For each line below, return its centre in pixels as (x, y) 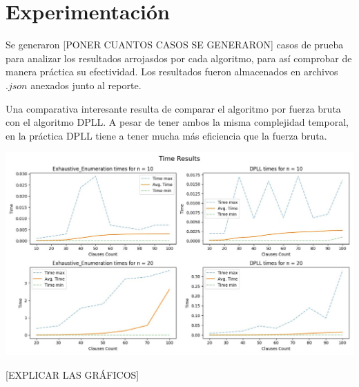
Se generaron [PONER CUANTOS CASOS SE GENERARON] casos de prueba (175, 45)
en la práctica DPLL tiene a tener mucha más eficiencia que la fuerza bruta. (166, 135)
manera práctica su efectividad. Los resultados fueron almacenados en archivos (172, 72)
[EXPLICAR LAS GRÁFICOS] (72, 374)
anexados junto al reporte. (86, 85)
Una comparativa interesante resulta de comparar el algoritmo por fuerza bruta (173, 108)
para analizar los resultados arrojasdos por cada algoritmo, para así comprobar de (179, 58)
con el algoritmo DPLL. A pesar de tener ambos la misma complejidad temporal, (177, 122)
